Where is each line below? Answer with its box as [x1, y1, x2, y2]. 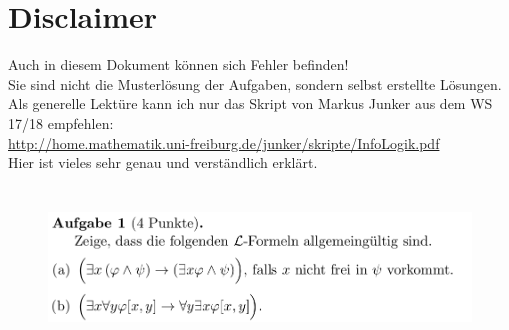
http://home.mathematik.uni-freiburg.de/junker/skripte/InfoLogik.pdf [8, 132, 440, 153]
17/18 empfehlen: [8, 112, 114, 133]
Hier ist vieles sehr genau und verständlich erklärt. [8, 152, 318, 173]
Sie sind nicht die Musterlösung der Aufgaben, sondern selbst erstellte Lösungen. [8, 73, 502, 94]
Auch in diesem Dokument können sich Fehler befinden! [8, 54, 349, 75]
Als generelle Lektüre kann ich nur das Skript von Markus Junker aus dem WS [8, 93, 493, 114]
